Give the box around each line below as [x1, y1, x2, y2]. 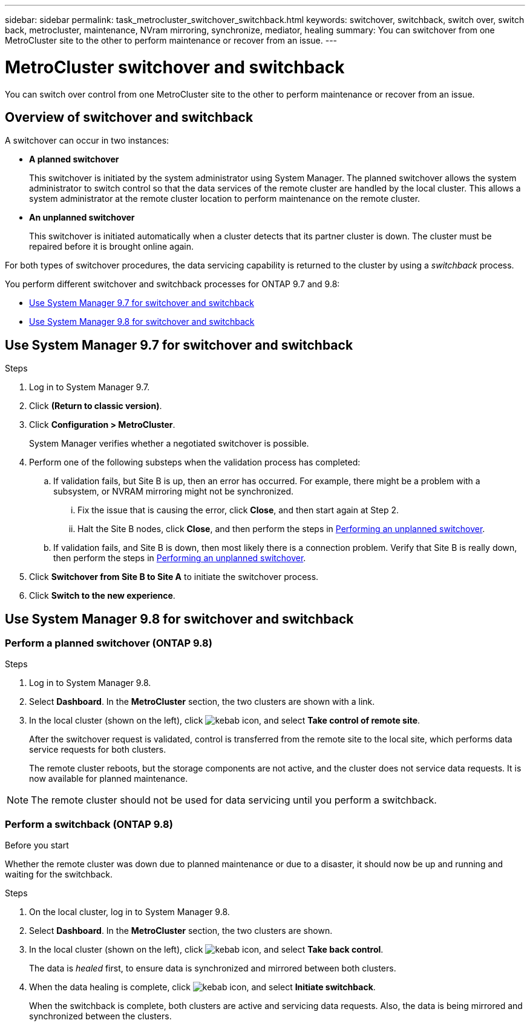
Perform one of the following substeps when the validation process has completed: [29, 457, 361, 468]
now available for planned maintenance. [29, 773, 188, 784]
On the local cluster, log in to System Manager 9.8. [29, 907, 230, 918]
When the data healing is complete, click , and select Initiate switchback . [29, 982, 376, 993]
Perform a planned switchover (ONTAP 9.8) [5, 637, 212, 650]
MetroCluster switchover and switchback [5, 56, 345, 78]
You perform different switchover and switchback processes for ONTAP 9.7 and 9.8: [5, 279, 340, 290]
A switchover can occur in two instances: [5, 135, 169, 146]
